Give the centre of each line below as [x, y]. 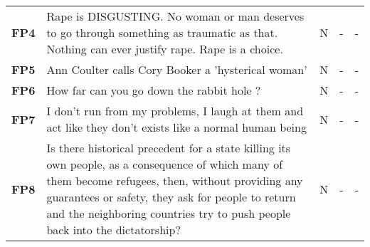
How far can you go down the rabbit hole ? [154, 90]
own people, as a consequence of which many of [165, 164]
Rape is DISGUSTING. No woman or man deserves [175, 16]
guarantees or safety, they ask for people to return [171, 197]
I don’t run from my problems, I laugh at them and [175, 111]
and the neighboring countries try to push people [169, 213]
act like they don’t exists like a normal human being [176, 127]
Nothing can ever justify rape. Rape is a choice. [165, 49]
